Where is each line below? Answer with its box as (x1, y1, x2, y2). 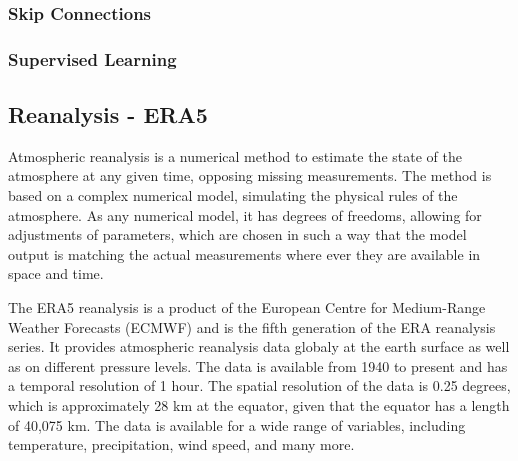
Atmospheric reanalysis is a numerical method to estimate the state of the (8, 145, 462, 166)
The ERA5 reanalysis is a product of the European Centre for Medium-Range (8, 297, 486, 318)
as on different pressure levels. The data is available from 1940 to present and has (8, 355, 508, 376)
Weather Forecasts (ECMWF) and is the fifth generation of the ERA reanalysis (8, 316, 496, 337)
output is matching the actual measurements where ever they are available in (8, 243, 481, 264)
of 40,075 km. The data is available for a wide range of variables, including (8, 414, 466, 435)
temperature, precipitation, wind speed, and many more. (8, 434, 355, 455)
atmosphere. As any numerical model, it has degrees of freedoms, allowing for (8, 204, 482, 225)
